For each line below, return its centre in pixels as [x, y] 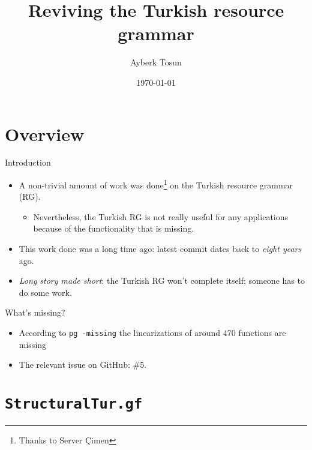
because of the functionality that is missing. [114, 228]
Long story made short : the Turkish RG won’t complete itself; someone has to [162, 280]
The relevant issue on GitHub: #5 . [83, 364]
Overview [45, 133]
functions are [262, 333]
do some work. [45, 292]
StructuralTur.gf [74, 404]
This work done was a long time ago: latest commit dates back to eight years [160, 249]
